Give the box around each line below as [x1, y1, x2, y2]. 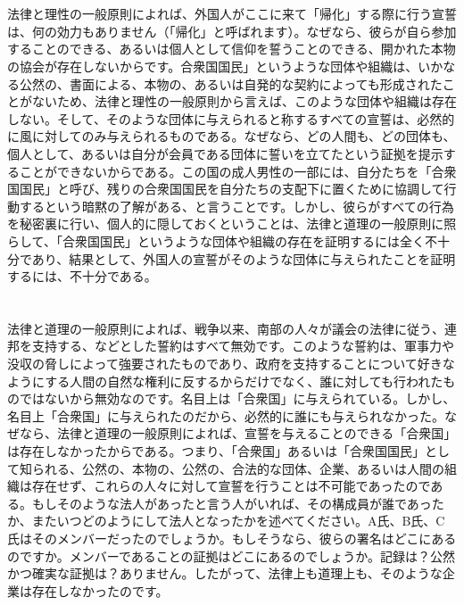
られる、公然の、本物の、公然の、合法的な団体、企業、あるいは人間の [31, 459, 444, 477]
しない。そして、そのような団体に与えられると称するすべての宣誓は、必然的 [7, 109, 455, 128]
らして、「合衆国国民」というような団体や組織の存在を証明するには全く [7, 231, 425, 250]
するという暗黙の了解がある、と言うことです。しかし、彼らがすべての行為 [19, 196, 454, 215]
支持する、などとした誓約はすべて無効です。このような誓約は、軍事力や [31, 336, 455, 355]
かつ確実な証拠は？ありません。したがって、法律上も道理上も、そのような [7, 564, 443, 583]
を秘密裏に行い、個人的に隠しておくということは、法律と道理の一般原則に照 [7, 214, 457, 233]
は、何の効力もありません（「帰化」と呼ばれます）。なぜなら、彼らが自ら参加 [7, 21, 457, 40]
